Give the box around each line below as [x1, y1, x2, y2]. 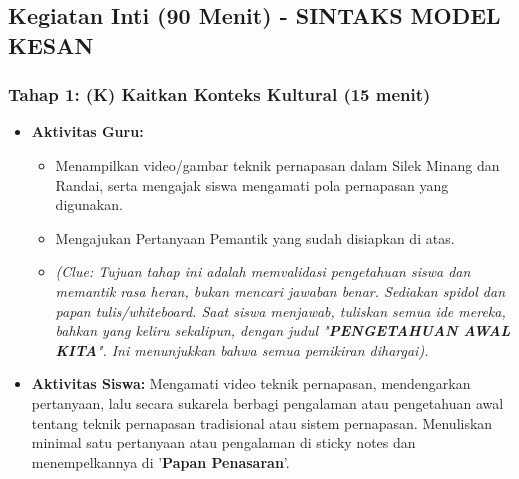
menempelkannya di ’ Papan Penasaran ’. [31, 451, 290, 472]
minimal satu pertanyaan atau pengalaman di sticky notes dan [31, 432, 416, 453]
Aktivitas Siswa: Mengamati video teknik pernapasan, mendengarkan [31, 373, 471, 394]
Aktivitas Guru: [31, 121, 144, 142]
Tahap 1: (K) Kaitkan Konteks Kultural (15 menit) [8, 82, 431, 107]
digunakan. [55, 194, 123, 215]
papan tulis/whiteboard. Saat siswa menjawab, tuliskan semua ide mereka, [55, 300, 506, 321]
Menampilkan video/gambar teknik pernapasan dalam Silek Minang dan [55, 154, 500, 175]
